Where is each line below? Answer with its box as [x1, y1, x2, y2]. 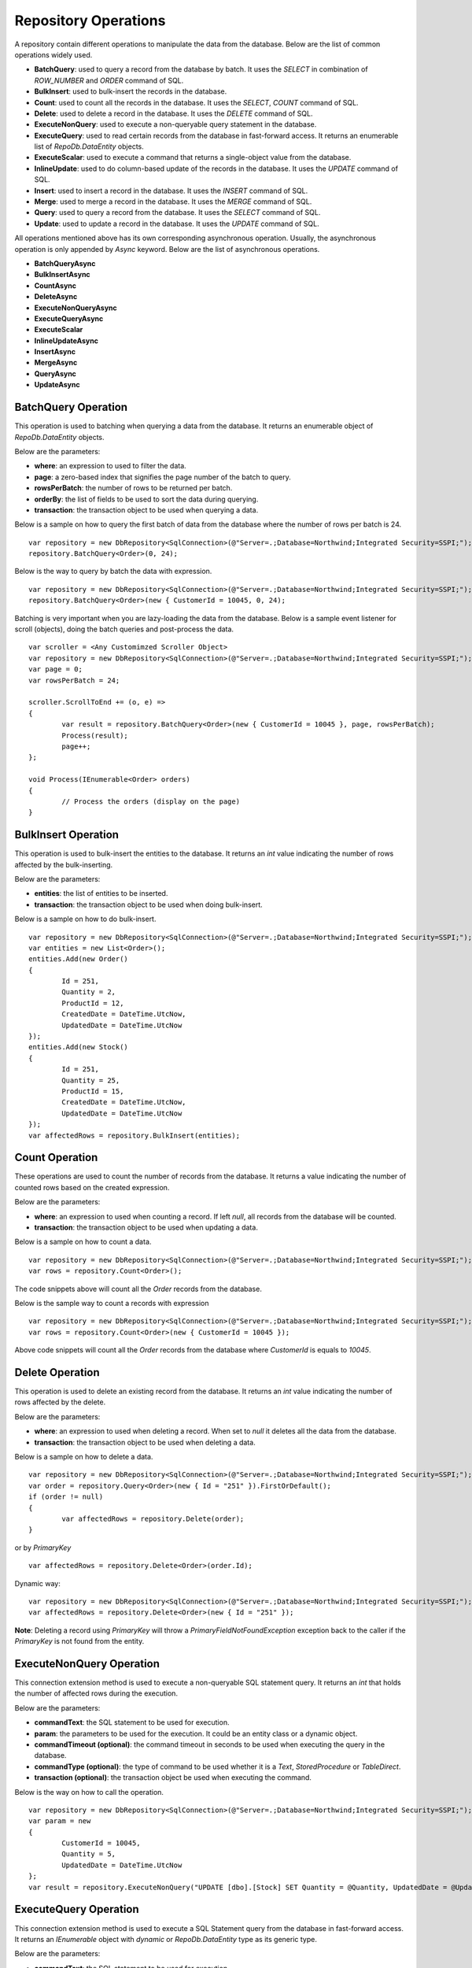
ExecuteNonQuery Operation [14, 1657, 160, 1670]
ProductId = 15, [61, 1087, 124, 1096]
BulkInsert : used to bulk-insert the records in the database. [34, 87, 227, 96]
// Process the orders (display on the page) [61, 797, 240, 806]
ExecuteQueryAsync [34, 313, 104, 323]
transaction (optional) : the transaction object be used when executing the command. [34, 1773, 312, 1782]
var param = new [28, 1817, 91, 1826]
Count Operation [14, 1151, 98, 1164]
